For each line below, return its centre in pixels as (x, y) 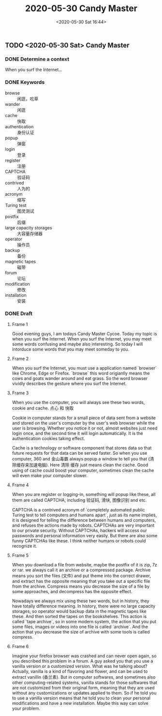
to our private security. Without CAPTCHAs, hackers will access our (80, 530)
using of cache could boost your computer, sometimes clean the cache (83, 470)
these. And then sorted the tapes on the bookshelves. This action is (79, 616)
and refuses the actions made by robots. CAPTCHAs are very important (83, 525)
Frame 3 (20, 393)
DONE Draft (19, 314)
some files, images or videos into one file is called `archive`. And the (80, 627)
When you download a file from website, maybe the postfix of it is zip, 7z (84, 564)
